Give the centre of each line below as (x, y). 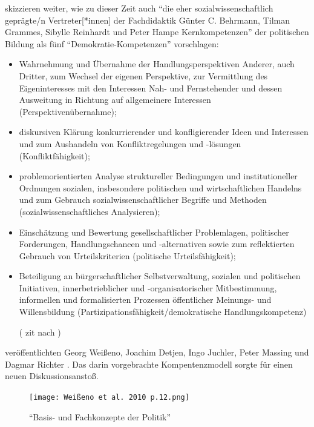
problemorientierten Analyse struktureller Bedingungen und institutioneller (158, 176)
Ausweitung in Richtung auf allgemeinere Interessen (115, 100)
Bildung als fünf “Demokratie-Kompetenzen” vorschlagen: (112, 43)
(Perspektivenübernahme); (68, 111)
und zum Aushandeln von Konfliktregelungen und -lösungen (130, 143)
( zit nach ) (40, 332)
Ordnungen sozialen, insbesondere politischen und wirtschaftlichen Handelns (160, 187)
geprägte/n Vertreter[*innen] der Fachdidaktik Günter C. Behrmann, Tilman (147, 20)
